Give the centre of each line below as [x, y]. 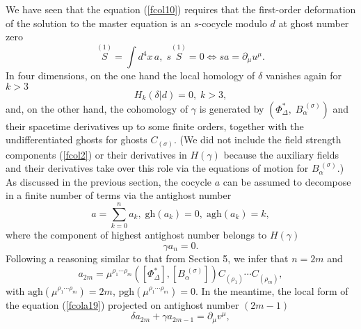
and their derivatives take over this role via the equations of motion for [157, 168]
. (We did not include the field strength [257, 139]
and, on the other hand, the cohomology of [97, 108]
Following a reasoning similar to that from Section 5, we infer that [147, 258]
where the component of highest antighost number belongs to [136, 235]
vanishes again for [304, 75]
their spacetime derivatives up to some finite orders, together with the [155, 126]
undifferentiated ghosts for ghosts [77, 139]
